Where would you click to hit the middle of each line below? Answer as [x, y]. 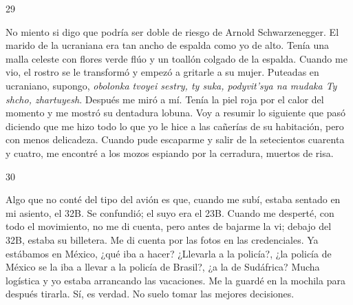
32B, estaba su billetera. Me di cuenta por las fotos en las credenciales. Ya [162, 239]
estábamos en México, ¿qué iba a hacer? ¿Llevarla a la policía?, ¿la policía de [169, 253]
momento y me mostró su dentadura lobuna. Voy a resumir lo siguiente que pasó [176, 113]
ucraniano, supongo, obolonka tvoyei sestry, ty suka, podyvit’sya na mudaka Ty [171, 85]
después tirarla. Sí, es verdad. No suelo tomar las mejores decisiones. [150, 294]
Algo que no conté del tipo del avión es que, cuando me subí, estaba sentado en [173, 199]
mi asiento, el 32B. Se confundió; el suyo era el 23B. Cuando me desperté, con [170, 212]
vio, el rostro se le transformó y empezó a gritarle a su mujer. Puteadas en [162, 72]
